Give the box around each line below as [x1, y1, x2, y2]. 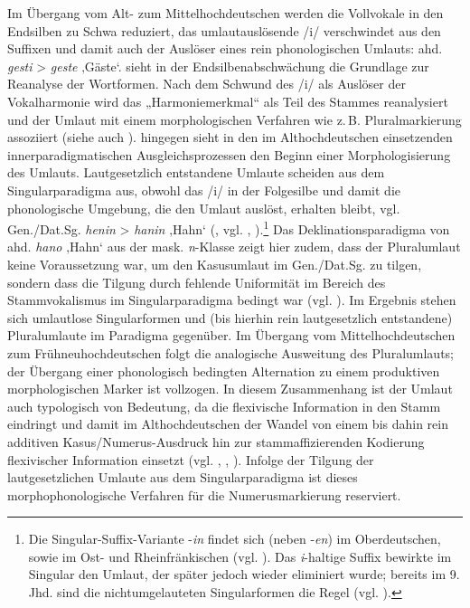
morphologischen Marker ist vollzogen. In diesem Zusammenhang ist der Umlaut [7, 379, 453, 398]
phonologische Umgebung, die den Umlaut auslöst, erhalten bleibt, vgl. [7, 198, 400, 217]
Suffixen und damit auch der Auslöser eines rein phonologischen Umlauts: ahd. [7, 39, 443, 58]
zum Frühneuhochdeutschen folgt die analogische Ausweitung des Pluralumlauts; [7, 343, 455, 362]
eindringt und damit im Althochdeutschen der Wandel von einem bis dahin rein [7, 414, 448, 433]
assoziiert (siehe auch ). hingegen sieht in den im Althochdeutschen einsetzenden [7, 128, 453, 147]
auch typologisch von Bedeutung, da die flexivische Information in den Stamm [7, 396, 441, 415]
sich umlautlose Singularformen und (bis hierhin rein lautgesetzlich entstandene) [7, 308, 453, 327]
